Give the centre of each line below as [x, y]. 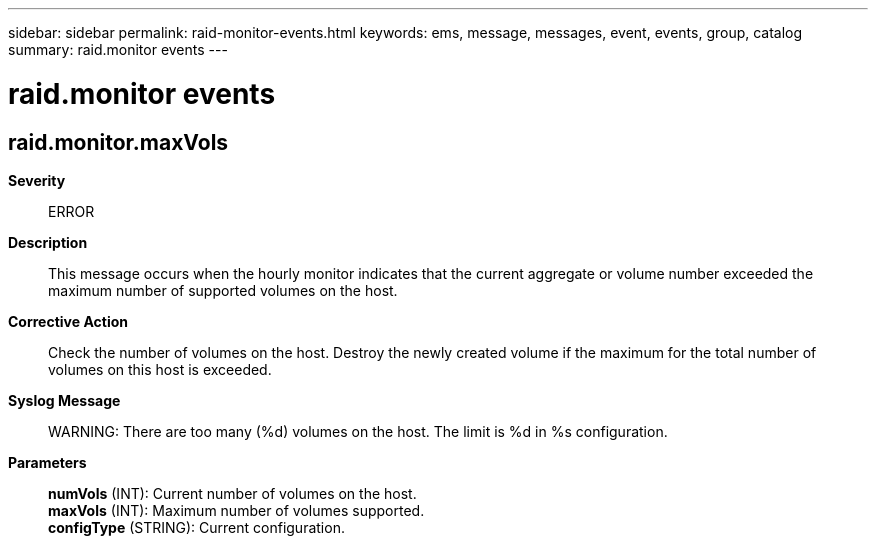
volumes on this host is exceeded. [160, 369]
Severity [37, 180]
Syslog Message [64, 400]
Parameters [47, 462]
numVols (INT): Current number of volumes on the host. [232, 493]
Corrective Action [68, 321]
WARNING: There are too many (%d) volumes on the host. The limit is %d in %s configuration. [358, 431]
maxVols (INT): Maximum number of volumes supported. [236, 510]
